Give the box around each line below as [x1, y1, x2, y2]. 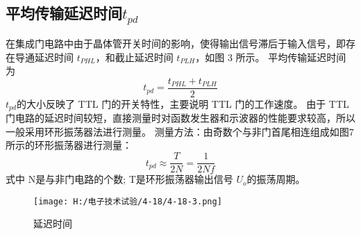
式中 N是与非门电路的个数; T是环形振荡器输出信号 [6, 172, 233, 186]
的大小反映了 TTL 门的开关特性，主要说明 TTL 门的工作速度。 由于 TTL [16, 96, 349, 111]
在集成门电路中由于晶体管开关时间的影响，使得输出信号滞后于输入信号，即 [6, 35, 346, 50]
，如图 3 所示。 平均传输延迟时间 [195, 49, 346, 64]
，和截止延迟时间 [95, 49, 174, 64]
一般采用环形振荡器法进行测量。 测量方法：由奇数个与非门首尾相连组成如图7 [6, 124, 354, 138]
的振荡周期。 [246, 172, 305, 186]
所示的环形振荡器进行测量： [6, 138, 132, 152]
